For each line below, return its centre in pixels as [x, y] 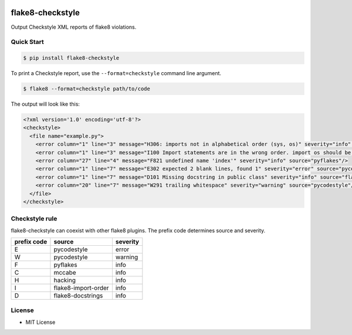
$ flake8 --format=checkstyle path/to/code [87, 89]
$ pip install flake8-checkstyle [71, 58]
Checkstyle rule [34, 219]
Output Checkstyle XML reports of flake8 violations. [74, 27]
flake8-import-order [81, 288]
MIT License [40, 322]
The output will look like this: [45, 104]
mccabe [65, 273]
